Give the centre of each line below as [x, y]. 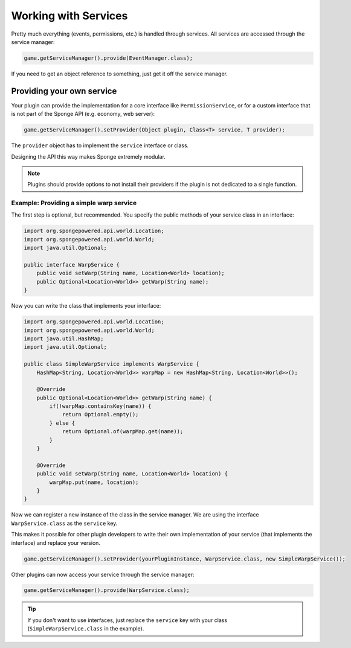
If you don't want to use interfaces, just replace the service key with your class [127, 620]
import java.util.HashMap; [64, 338]
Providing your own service [64, 91]
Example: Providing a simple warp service [74, 203]
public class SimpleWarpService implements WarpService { [111, 364]
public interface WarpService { [72, 265]
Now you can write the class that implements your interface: [86, 306]
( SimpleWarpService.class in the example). [86, 629]
